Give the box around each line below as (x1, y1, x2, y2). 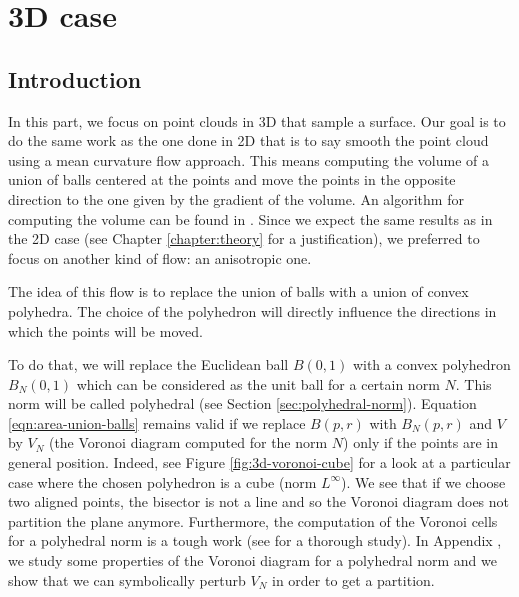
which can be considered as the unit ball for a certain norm (76, 373, 440, 394)
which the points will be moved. (8, 320, 203, 341)
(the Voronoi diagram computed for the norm (48, 432, 328, 453)
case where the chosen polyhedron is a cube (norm (8, 471, 317, 492)
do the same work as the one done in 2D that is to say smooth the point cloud (8, 130, 489, 151)
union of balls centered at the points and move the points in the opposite (8, 169, 456, 190)
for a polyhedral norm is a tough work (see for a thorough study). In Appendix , (8, 530, 502, 551)
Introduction (8, 63, 142, 94)
